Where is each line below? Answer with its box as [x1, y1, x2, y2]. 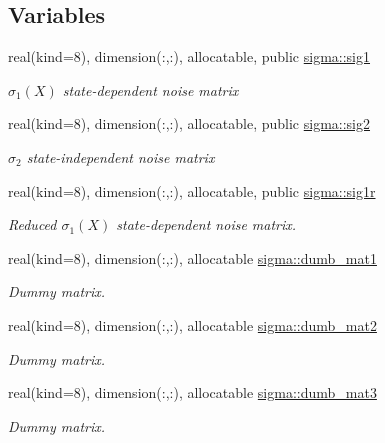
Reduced [8, 214, 57, 235]
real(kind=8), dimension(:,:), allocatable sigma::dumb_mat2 [8, 314, 377, 335]
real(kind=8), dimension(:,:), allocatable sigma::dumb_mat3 [8, 382, 377, 403]
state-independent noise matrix [26, 146, 215, 167]
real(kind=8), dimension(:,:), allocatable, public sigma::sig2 [8, 113, 371, 134]
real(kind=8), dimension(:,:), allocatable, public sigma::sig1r [8, 180, 376, 201]
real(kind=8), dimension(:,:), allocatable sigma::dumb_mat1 [8, 247, 377, 268]
